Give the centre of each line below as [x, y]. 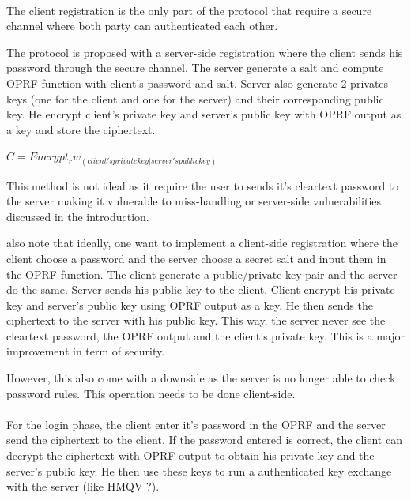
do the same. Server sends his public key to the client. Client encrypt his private [201, 289]
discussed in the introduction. [78, 216]
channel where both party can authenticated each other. [142, 26]
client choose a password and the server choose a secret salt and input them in [196, 258]
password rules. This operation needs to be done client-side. [151, 393]
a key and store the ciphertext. [81, 129]
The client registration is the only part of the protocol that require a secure [189, 10]
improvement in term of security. [86, 351]
